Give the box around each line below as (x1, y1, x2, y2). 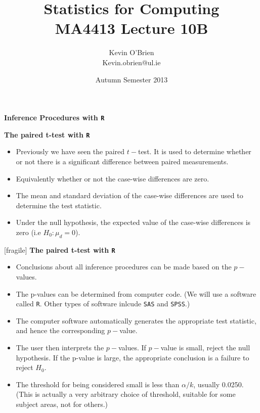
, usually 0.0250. (193, 379, 244, 389)
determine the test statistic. (16, 200, 102, 210)
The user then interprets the (16, 342, 104, 353)
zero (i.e (16, 226, 41, 237)
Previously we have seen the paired (16, 146, 125, 157)
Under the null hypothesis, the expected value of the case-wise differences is (16, 217, 251, 227)
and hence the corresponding (16, 325, 105, 336)
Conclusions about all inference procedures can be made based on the (16, 261, 232, 272)
